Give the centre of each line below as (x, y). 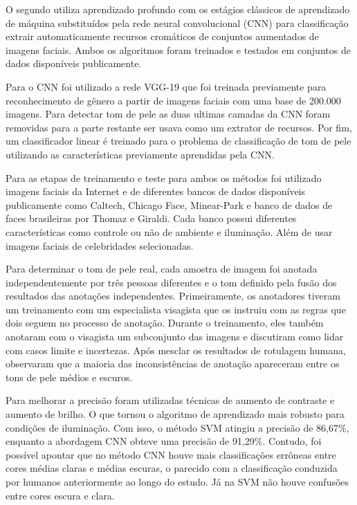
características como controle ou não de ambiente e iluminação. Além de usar (169, 231)
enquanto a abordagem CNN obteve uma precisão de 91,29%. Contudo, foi (164, 441)
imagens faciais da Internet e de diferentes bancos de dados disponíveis (156, 191)
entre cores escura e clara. (60, 495)
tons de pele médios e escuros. (69, 377)
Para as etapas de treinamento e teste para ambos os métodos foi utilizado (164, 177)
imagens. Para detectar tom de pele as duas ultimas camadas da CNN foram (168, 114)
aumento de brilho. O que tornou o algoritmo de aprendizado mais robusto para (175, 414)
